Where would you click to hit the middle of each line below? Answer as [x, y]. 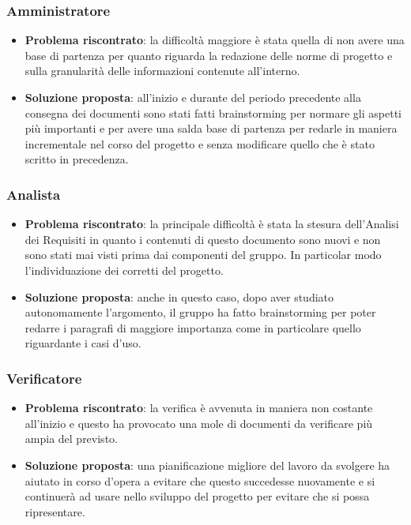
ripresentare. [55, 511]
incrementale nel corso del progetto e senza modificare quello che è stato [200, 143]
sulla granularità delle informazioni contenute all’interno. [162, 71]
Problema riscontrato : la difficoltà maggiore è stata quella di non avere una [215, 40]
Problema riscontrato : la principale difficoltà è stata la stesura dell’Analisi [212, 224]
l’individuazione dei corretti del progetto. [124, 270]
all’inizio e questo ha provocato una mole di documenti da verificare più [199, 423]
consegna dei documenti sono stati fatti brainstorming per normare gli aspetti [213, 112]
